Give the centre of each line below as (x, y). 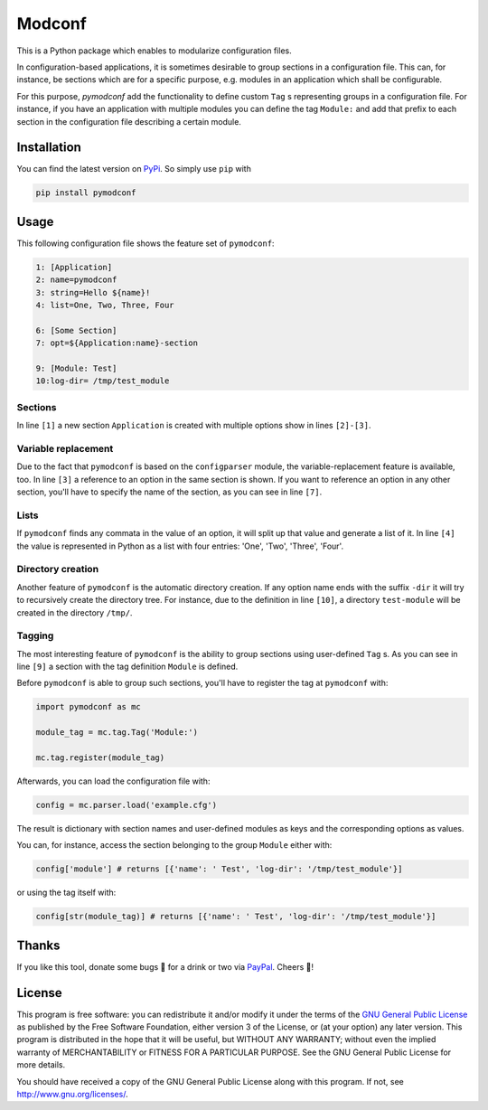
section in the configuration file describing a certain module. (129, 121)
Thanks (38, 945)
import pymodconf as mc (89, 707)
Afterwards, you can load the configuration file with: (113, 781)
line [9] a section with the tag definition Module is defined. (127, 667)
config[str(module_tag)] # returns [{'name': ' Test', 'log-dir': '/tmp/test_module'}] (236, 917)
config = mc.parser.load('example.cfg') (126, 805)
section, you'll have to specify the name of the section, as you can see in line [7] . (169, 492)
